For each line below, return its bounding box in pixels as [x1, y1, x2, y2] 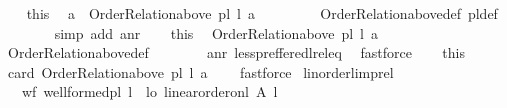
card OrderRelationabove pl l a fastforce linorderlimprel [7, 61, 394, 82]
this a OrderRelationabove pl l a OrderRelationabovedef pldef [26, 3, 498, 23]
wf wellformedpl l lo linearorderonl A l [21, 81, 278, 102]
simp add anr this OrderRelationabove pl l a [54, 22, 378, 43]
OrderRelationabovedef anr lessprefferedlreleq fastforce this [7, 42, 465, 63]
